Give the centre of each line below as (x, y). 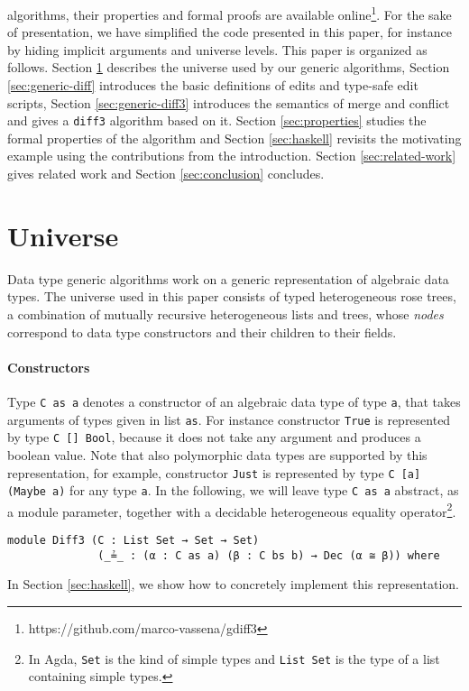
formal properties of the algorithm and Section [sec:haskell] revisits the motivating (234, 138)
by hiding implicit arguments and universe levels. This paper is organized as (217, 49)
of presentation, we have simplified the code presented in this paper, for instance (230, 32)
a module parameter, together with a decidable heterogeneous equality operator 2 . (232, 510)
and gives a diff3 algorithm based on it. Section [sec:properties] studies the (217, 120)
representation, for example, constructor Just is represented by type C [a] (214, 472)
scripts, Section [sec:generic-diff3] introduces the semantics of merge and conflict (229, 102)
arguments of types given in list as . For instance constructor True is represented (229, 419)
